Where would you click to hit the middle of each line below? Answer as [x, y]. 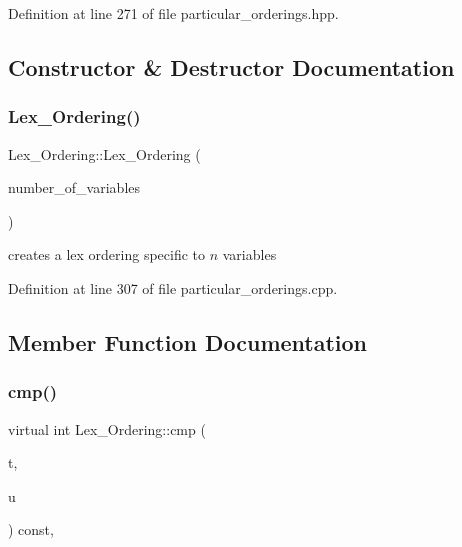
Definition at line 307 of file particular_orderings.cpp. [173, 287]
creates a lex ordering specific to [107, 254]
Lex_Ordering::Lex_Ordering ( [104, 153]
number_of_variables [74, 187]
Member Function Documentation [188, 341]
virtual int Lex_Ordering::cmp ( [107, 428]
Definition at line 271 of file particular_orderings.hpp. [173, 13]
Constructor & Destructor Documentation [231, 66]
